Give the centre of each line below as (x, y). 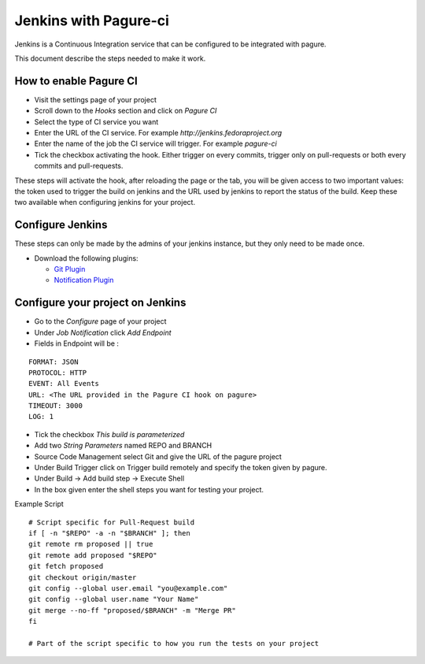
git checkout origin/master (83, 577)
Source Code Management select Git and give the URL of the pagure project (158, 456)
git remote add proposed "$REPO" (93, 555)
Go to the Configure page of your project (100, 321)
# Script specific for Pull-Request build (112, 522)
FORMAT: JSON (54, 362)
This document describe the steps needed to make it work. (110, 58)
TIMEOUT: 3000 (55, 406)
